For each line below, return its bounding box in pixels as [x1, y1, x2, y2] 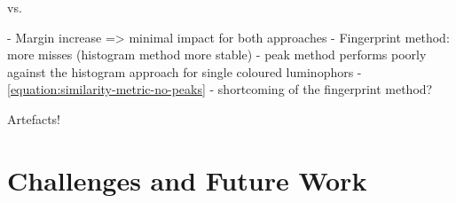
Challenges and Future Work [7, 161, 367, 198]
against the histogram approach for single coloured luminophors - [7, 62, 362, 81]
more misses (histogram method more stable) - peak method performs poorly [7, 45, 427, 64]
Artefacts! [7, 109, 61, 128]
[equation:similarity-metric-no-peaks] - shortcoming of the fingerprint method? [7, 80, 433, 98]
